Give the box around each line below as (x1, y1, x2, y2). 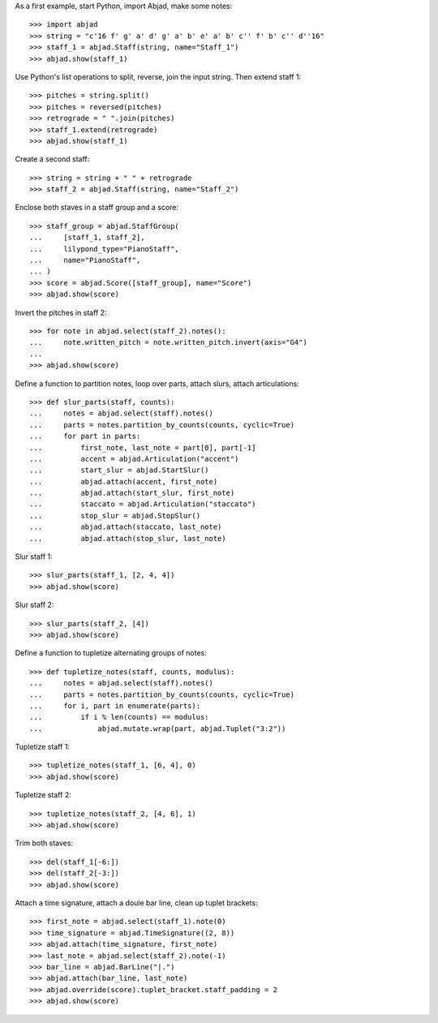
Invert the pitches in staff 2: (15, 307, 107, 317)
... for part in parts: (29, 432, 141, 441)
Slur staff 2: (15, 600, 54, 610)
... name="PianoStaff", (29, 256, 141, 265)
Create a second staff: (15, 154, 90, 164)
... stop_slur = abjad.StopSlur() (29, 511, 201, 520)
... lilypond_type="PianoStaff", (29, 244, 180, 253)
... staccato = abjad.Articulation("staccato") (29, 500, 256, 509)
